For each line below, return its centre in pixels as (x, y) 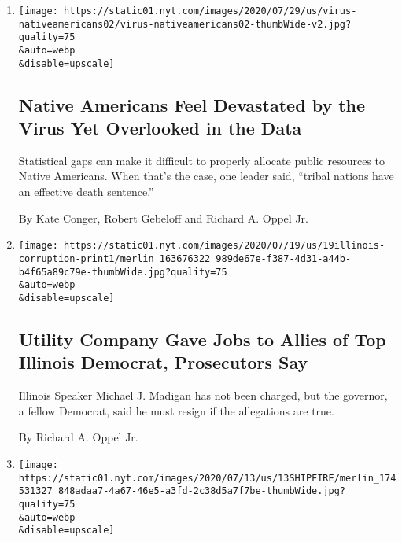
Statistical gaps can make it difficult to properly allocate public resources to (201, 160)
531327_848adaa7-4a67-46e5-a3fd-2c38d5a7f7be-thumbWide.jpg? (182, 491)
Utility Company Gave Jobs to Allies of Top (202, 339)
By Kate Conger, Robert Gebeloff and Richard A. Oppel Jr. (163, 218)
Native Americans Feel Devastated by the (192, 104)
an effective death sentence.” (86, 192)
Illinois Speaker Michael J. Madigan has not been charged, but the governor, (203, 395)
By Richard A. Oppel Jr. (78, 437)
